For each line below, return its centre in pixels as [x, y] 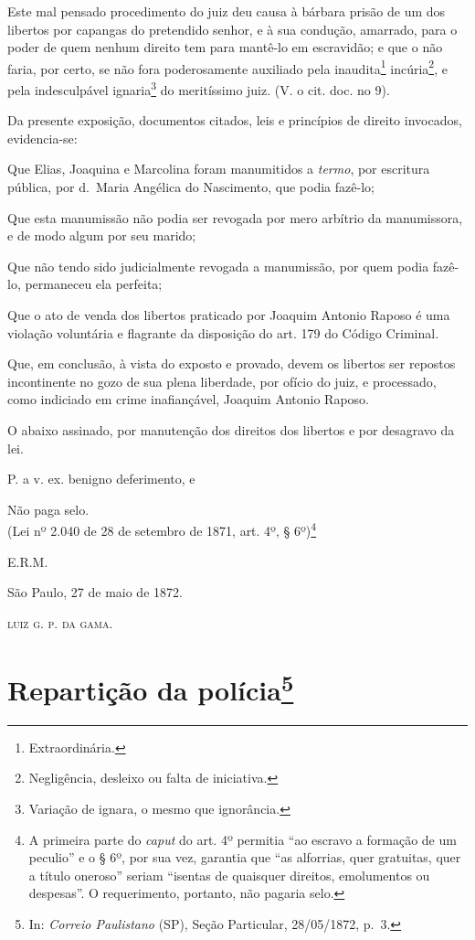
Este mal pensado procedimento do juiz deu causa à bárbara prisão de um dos [227, 11]
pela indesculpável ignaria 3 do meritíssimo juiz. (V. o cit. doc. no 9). [199, 88]
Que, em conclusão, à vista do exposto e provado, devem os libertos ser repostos [232, 363]
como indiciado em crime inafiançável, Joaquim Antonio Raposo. [189, 399]
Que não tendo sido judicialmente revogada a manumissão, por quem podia [218, 266]
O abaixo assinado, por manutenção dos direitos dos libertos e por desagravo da [231, 430]
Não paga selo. [48, 509]
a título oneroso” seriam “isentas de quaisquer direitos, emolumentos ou [229, 875]
